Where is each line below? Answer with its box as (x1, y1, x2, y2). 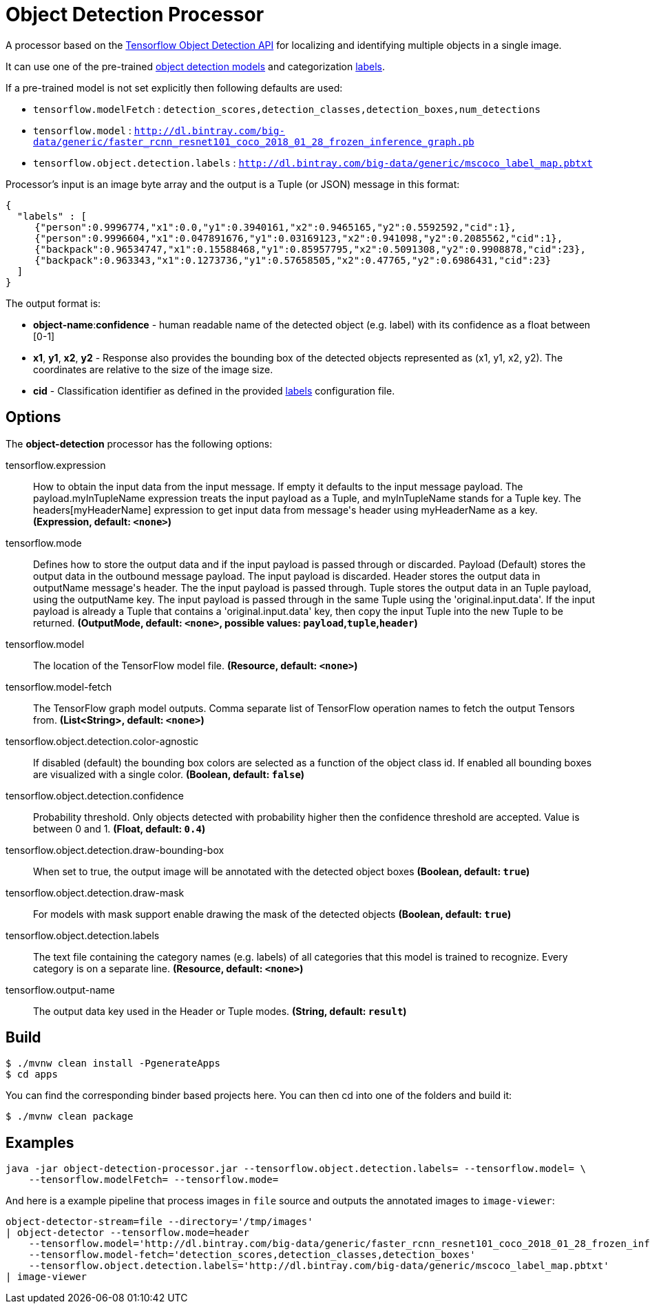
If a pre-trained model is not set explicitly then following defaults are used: (6, 81, 343, 94)
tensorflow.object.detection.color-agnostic (6, 735, 199, 747)
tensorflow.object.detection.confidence (6, 789, 184, 802)
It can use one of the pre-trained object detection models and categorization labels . (6, 60, 386, 72)
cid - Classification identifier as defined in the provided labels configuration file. (33, 384, 395, 397)
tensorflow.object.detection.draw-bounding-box (6, 844, 224, 856)
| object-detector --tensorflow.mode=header (6, 1227, 250, 1239)
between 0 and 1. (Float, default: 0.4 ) (33, 822, 206, 835)
